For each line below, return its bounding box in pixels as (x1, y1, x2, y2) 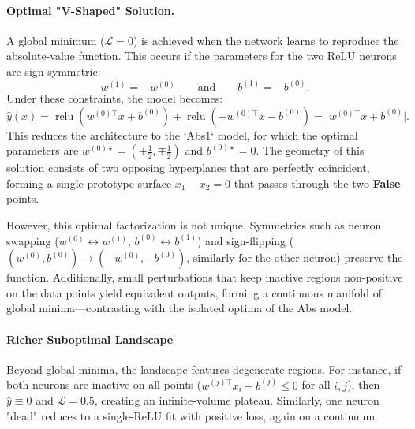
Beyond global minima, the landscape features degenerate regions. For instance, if (6, 360, 402, 377)
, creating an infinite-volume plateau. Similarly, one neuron (94, 392, 379, 408)
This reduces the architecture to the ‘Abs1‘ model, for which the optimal (6, 126, 358, 143)
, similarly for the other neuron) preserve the (186, 249, 403, 266)
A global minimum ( (6, 32, 105, 48)
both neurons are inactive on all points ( (6, 376, 202, 393)
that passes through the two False (234, 174, 401, 191)
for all (301, 376, 331, 393)
